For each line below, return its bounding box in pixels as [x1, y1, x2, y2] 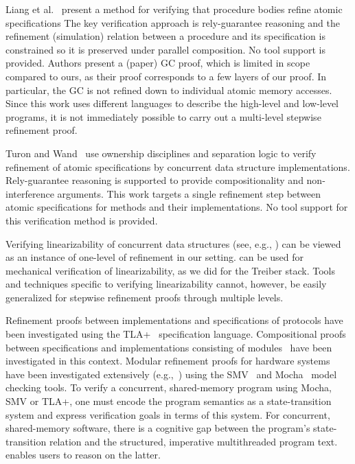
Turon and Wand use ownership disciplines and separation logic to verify [5, 146, 317, 160]
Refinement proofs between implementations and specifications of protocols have [5, 313, 343, 327]
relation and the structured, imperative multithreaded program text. [49, 434, 338, 448]
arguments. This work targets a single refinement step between [57, 186, 321, 200]
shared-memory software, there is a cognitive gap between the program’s [5, 421, 310, 435]
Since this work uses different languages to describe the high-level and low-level [5, 96, 339, 111]
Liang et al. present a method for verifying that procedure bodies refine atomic [5, 2, 343, 16]
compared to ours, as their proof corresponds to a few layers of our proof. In [5, 69, 327, 83]
